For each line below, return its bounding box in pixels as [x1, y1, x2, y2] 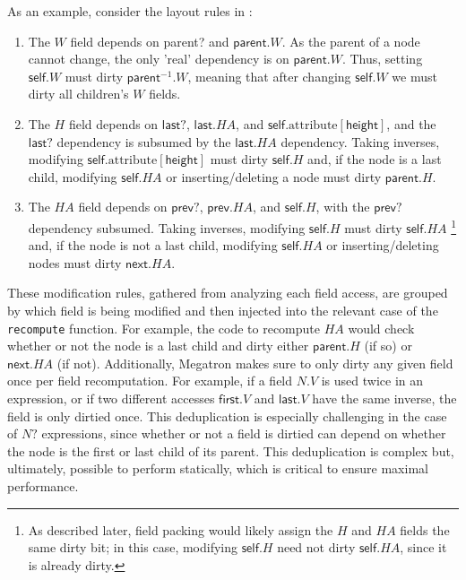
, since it [400, 538, 447, 557]
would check [348, 318, 415, 337]
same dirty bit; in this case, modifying [28, 538, 238, 557]
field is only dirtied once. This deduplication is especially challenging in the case [7, 406, 447, 425]
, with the [315, 197, 370, 216]
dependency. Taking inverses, [280, 132, 440, 151]
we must [392, 66, 437, 85]
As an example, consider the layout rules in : [7, 2, 253, 20]
